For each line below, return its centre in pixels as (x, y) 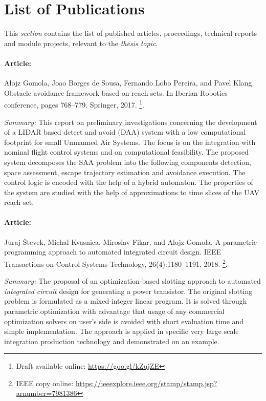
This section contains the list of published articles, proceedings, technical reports (131, 33)
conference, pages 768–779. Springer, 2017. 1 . (74, 104)
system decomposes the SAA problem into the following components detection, (128, 162)
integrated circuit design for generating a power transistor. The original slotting (128, 291)
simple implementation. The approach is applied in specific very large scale (121, 331)
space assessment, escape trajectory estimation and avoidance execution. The (125, 172)
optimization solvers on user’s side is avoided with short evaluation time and (124, 321)
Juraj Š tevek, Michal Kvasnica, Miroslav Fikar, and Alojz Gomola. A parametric (131, 241)
